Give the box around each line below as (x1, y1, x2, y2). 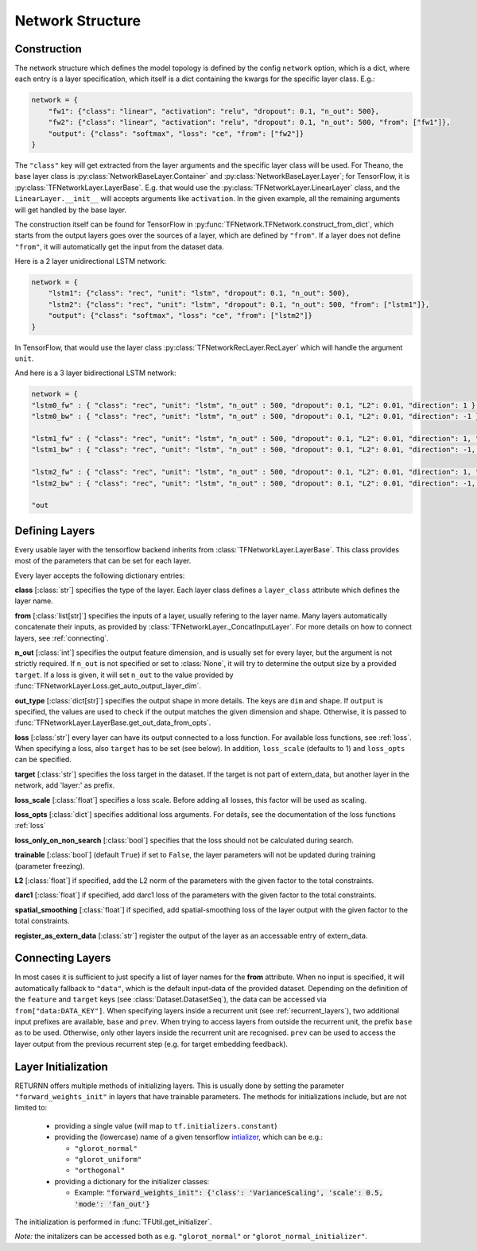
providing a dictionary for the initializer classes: (54, 1176, 210, 1186)
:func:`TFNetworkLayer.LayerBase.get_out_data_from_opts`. (14, 718, 211, 727)
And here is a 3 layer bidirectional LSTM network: (14, 368, 176, 378)
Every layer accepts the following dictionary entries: (14, 571, 185, 580)
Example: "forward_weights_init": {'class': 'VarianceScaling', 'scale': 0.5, (74, 1188, 383, 1198)
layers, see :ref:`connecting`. (14, 633, 109, 643)
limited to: (14, 1103, 48, 1113)
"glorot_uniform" (74, 1155, 142, 1164)
